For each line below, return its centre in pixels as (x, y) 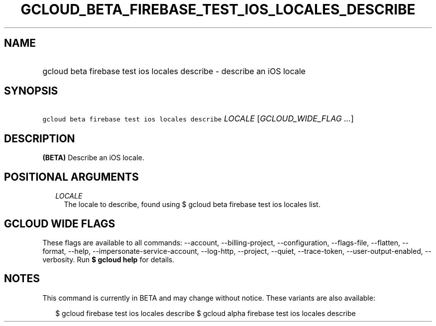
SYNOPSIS (31, 91)
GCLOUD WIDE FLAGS (60, 223)
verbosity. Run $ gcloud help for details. (109, 259)
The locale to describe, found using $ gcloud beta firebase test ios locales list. (192, 205)
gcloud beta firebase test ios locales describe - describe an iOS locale (174, 71)
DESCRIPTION (40, 138)
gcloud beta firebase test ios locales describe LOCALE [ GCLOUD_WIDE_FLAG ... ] (198, 119)
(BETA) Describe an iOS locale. (93, 158)
